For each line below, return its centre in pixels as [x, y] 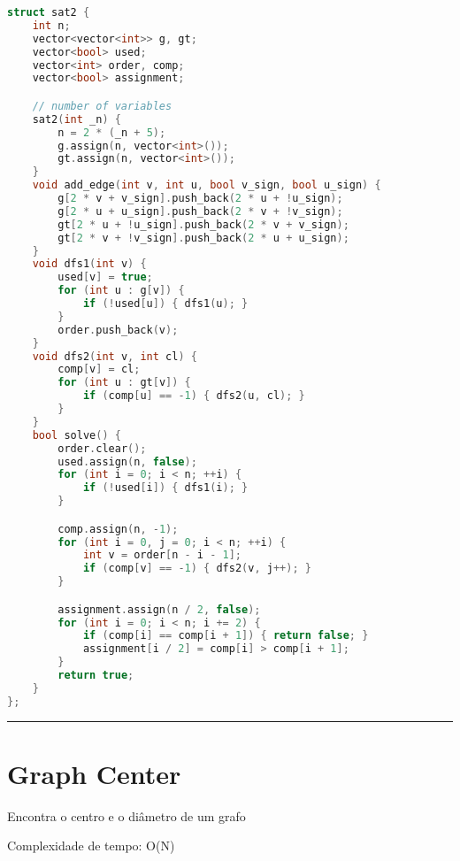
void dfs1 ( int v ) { [89, 264]
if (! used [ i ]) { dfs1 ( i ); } [165, 488]
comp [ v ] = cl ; [99, 369]
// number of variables [102, 106]
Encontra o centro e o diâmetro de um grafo [126, 815]
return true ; [96, 676]
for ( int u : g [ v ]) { [121, 291]
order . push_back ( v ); [118, 330]
